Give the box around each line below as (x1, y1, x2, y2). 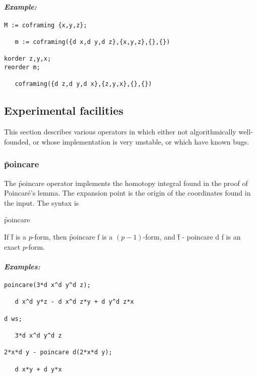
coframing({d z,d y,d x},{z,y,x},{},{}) (15, 80, 152, 88)
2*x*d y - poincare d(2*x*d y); (4, 349, 112, 356)
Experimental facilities (4, 103, 123, 118)
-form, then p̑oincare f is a (32, 231, 113, 242)
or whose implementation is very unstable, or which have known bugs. (33, 136, 249, 147)
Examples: (4, 261, 40, 271)
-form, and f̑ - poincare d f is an (143, 231, 241, 242)
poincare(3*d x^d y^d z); (4, 281, 91, 289)
